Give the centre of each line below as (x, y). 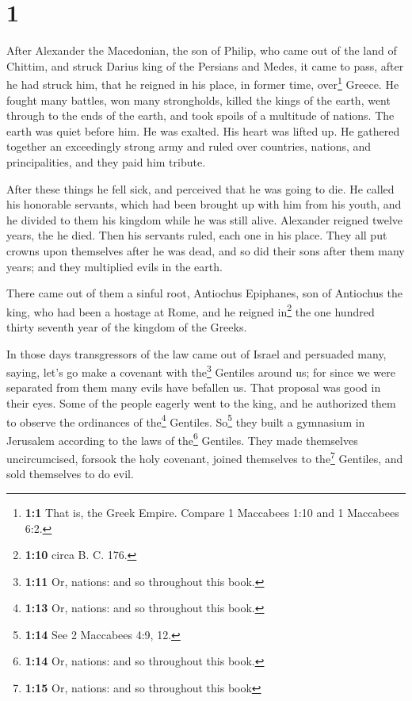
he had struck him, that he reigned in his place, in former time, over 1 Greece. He (203, 83)
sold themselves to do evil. (70, 474)
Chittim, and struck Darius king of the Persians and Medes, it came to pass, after (205, 65)
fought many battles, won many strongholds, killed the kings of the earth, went (198, 100)
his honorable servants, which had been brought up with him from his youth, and (204, 204)
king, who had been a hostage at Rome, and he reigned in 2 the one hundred (191, 310)
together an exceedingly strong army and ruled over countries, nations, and (189, 146)
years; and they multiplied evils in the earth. (114, 266)
